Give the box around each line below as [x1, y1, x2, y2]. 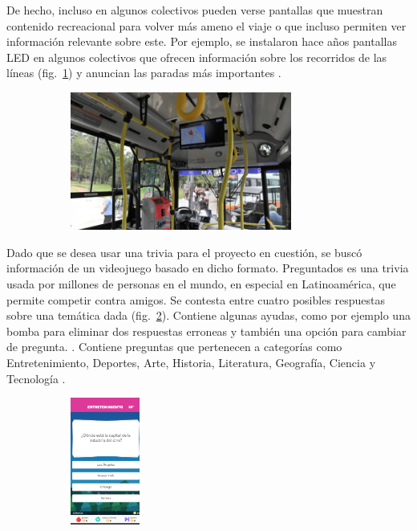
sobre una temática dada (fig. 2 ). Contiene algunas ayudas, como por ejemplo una [6, 307, 411, 324]
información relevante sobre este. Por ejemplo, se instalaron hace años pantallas [6, 33, 397, 50]
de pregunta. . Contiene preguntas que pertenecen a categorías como [6, 338, 342, 355]
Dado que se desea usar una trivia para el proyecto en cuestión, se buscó [6, 243, 362, 260]
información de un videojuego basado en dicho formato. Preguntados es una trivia [6, 259, 409, 276]
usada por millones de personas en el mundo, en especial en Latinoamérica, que [6, 276, 396, 292]
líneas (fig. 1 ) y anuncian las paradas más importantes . [6, 64, 281, 81]
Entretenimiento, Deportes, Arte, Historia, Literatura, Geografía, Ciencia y [6, 354, 376, 370]
